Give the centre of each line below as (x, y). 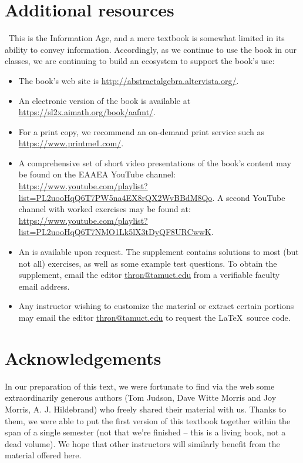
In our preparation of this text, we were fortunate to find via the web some (140, 386)
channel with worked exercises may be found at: (105, 209)
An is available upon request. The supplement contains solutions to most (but (159, 252)
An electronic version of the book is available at (105, 100)
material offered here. (43, 455)
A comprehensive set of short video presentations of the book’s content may (155, 162)
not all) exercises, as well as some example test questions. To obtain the (148, 263)
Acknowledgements (83, 358)
